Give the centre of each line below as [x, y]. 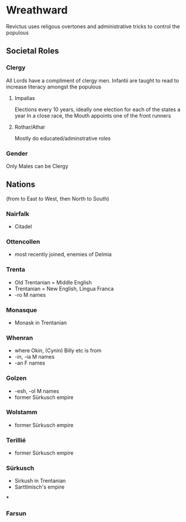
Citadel [23, 226]
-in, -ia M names [35, 357]
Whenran [20, 338]
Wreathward [37, 10]
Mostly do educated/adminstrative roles [63, 138]
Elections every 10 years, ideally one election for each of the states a [97, 109]
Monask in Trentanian [41, 322]
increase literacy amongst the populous [54, 87]
